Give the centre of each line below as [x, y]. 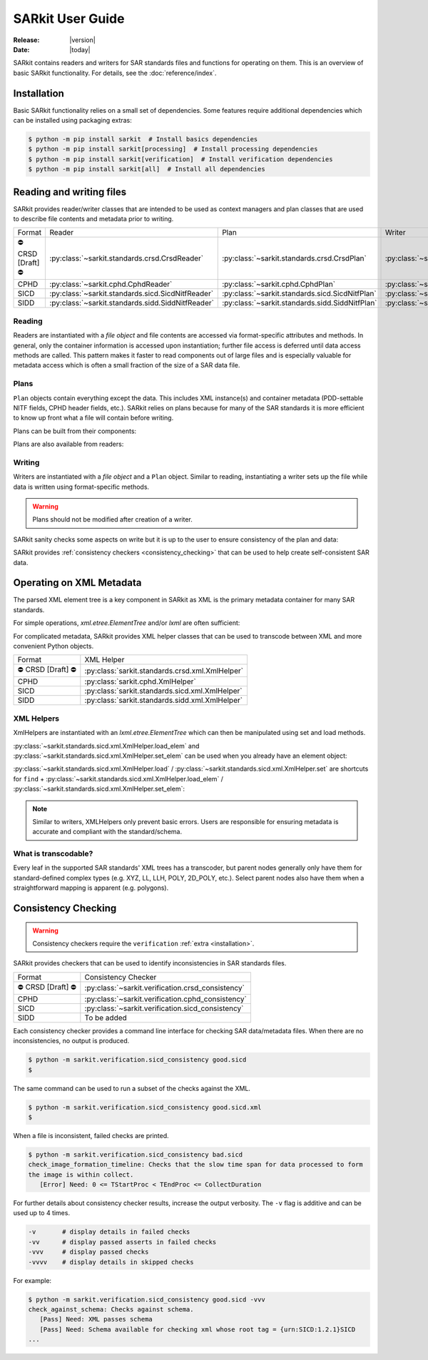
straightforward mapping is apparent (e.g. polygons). [91, 888]
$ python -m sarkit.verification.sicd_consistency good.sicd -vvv [147, 1299]
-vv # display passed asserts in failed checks [122, 1242]
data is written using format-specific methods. [81, 487]
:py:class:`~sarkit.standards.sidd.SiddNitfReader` [132, 303]
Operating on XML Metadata [77, 583]
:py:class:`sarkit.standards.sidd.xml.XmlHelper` [163, 701]
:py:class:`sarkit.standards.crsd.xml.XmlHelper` [164, 671]
